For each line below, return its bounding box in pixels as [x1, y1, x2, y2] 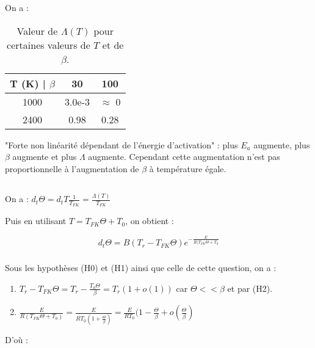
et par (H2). [227, 281, 273, 294]
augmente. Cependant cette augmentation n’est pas [88, 150, 280, 163]
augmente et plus [12, 150, 77, 163]
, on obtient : [125, 214, 174, 227]
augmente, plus [253, 138, 310, 151]
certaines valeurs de [7, 37, 90, 52]
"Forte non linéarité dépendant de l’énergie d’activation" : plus [5, 138, 238, 151]
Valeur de [16, 23, 58, 38]
